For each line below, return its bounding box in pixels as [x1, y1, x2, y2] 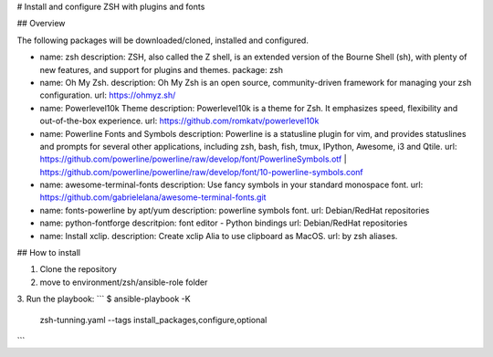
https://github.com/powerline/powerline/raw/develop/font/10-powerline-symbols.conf [39, 166, 364, 177]
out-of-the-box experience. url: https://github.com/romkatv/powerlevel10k [39, 115, 320, 127]
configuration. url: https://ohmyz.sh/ [39, 89, 176, 100]
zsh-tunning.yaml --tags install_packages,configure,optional [39, 314, 267, 325]
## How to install [16, 247, 81, 258]
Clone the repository [39, 264, 118, 275]
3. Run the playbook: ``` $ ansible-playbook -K [16, 293, 191, 305]
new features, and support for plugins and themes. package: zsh [39, 64, 283, 75]
